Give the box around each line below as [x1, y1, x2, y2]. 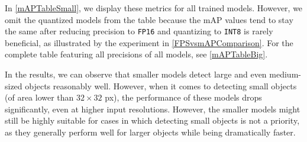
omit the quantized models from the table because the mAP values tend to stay [5, 13, 293, 25]
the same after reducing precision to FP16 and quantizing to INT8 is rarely [5, 25, 273, 37]
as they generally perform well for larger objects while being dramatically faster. [5, 126, 296, 138]
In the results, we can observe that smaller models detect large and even [5, 68, 267, 80]
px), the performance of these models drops [105, 91, 262, 104]
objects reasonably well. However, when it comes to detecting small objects [25, 79, 297, 92]
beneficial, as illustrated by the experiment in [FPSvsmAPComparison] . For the [5, 36, 293, 49]
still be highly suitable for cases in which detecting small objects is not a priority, [5, 114, 300, 127]
